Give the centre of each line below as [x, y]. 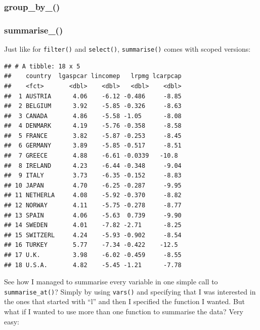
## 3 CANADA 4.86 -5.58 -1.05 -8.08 [93, 116]
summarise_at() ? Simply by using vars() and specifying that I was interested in [130, 291]
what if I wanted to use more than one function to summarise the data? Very [124, 311]
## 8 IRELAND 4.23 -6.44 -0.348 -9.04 [93, 166]
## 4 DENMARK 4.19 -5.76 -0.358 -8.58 [93, 126]
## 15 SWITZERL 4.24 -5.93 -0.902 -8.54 [93, 235]
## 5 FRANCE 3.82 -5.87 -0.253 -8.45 [93, 136]
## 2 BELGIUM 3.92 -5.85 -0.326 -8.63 [93, 106]
